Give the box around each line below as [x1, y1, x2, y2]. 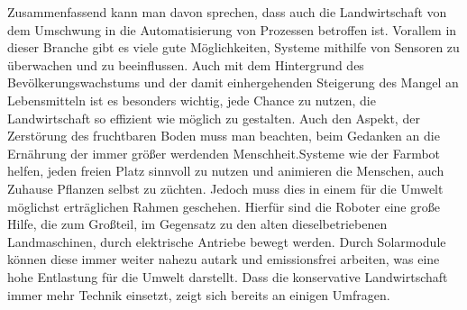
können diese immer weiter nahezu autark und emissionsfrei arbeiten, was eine [7, 250, 440, 269]
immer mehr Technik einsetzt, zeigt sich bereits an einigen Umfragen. [7, 285, 390, 304]
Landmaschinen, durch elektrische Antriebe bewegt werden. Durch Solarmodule [7, 232, 446, 251]
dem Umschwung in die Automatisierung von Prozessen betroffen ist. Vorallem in [7, 20, 457, 39]
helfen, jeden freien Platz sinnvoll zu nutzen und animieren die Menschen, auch [7, 161, 444, 180]
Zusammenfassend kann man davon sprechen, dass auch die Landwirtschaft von [7, 3, 447, 21]
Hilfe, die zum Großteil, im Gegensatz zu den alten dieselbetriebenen [7, 214, 388, 233]
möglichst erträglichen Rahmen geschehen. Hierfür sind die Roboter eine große [7, 196, 440, 215]
